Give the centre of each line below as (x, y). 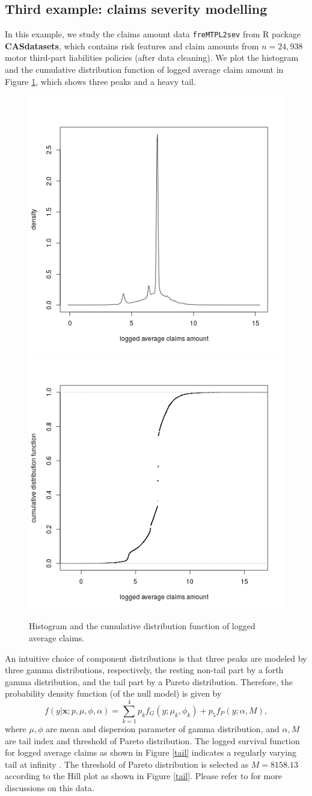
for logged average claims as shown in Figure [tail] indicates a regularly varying (151, 752)
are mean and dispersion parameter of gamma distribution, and (163, 729)
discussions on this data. (50, 788)
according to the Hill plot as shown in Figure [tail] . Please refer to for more (143, 776)
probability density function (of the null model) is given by (113, 693)
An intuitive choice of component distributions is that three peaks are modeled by (156, 658)
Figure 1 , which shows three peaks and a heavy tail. (100, 81)
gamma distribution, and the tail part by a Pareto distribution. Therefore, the (149, 681)
